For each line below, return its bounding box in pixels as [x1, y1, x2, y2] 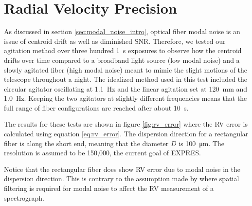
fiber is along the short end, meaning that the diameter [4, 138, 169, 148]
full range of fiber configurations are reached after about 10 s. [4, 102, 189, 112]
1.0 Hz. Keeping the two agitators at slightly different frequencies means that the [4, 93, 247, 103]
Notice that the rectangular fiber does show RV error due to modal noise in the [4, 164, 240, 174]
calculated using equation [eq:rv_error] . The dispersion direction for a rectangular [4, 129, 249, 139]
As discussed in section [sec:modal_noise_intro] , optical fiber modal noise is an [4, 26, 240, 37]
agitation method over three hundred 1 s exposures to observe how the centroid [4, 45, 242, 56]
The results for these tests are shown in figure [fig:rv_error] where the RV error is [4, 119, 248, 129]
